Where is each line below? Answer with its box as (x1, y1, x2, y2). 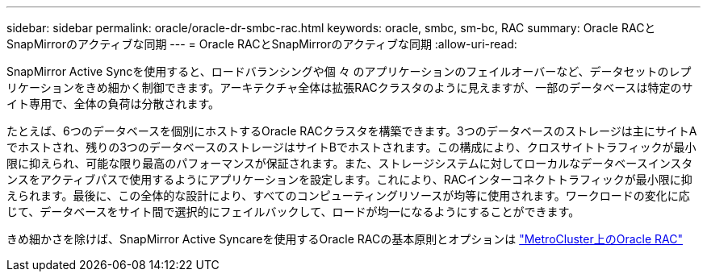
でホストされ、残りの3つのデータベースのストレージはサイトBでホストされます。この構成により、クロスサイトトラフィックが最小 (6, 140, 697, 154)
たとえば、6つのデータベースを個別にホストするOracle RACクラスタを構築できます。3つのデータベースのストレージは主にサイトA (6, 124, 697, 138)
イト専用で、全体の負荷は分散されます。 (6, 97, 220, 110)
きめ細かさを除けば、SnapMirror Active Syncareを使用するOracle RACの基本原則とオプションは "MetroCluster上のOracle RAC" (6, 232, 683, 246)
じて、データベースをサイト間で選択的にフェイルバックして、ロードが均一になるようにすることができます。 (6, 205, 580, 218)
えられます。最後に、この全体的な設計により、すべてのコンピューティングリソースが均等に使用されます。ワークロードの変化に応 (6, 189, 690, 202)
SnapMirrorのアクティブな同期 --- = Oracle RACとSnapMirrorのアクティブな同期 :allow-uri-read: (6, 37, 517, 51)
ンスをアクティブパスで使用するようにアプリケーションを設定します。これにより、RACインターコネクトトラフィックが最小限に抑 (6, 172, 692, 186)
